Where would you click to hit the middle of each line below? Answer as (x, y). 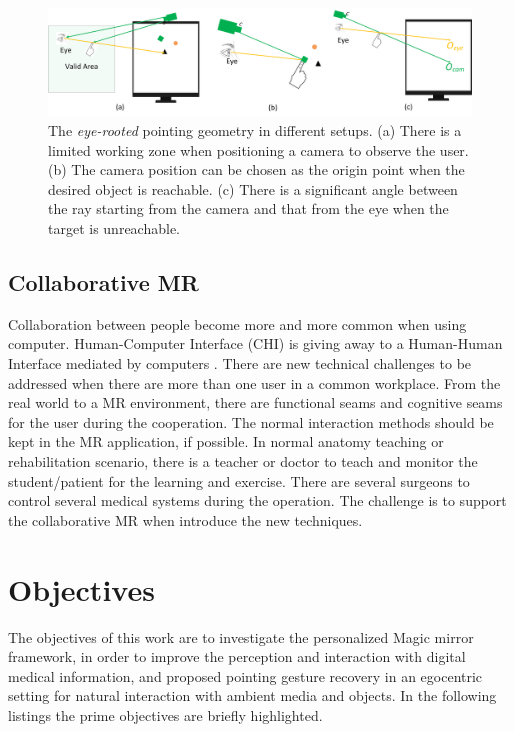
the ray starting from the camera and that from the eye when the (248, 208)
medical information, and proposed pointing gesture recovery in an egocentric (245, 675)
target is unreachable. (114, 228)
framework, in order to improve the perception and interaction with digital (237, 656)
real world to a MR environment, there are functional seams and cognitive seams (255, 402)
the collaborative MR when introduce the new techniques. (185, 519)
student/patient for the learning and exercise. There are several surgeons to (239, 480)
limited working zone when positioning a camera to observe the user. (258, 149)
